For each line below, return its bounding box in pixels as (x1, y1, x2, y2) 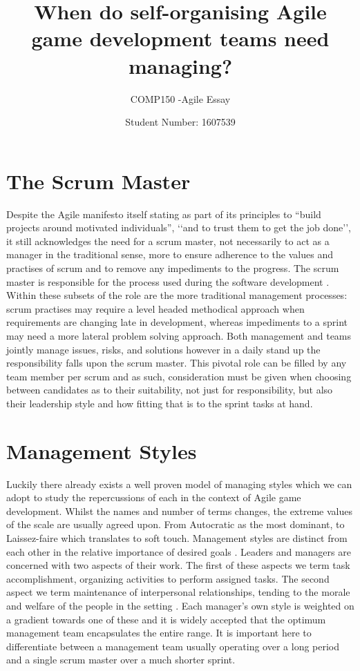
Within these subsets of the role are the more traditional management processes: (6, 288, 348, 302)
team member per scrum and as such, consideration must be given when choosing (6, 369, 352, 383)
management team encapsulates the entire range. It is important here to (6, 625, 312, 640)
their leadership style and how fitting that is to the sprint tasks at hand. (6, 396, 313, 410)
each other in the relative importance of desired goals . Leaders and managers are (6, 544, 351, 558)
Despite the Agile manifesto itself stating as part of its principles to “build (6, 206, 321, 221)
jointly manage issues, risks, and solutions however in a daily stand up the (6, 342, 321, 356)
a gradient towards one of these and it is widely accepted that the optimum (6, 612, 326, 626)
